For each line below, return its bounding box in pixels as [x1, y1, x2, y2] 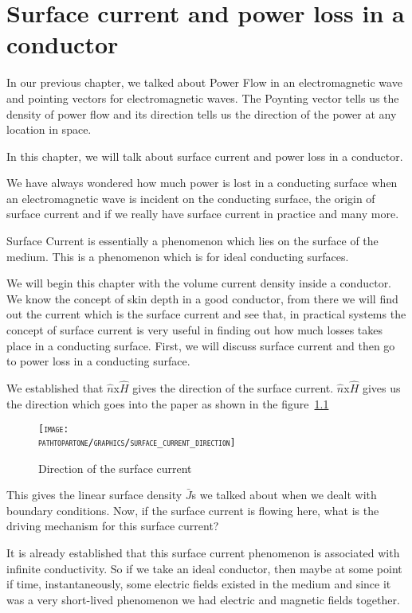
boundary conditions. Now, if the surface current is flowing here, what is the [6, 502, 379, 518]
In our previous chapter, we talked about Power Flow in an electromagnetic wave [6, 74, 402, 91]
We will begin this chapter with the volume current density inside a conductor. [6, 275, 392, 291]
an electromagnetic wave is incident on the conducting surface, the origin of [6, 189, 375, 206]
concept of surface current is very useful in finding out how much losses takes [6, 322, 383, 338]
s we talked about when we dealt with [191, 486, 377, 503]
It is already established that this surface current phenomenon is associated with [6, 544, 400, 560]
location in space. [6, 121, 92, 138]
